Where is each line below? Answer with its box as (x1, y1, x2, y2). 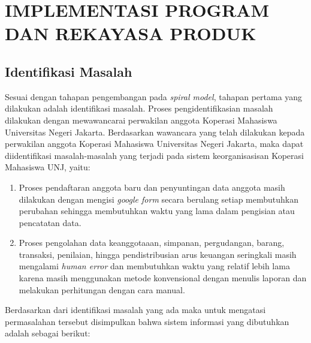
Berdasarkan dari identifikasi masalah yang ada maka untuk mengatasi (5, 303, 266, 316)
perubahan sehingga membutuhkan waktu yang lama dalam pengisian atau (19, 204, 295, 217)
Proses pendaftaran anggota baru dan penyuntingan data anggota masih (19, 180, 285, 193)
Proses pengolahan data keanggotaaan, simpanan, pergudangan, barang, (19, 236, 285, 249)
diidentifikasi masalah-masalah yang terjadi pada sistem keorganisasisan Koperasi (5, 149, 304, 161)
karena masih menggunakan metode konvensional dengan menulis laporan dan (19, 272, 307, 284)
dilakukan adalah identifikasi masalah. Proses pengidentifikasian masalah (5, 102, 273, 115)
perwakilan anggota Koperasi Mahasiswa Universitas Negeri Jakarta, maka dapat (5, 137, 304, 150)
